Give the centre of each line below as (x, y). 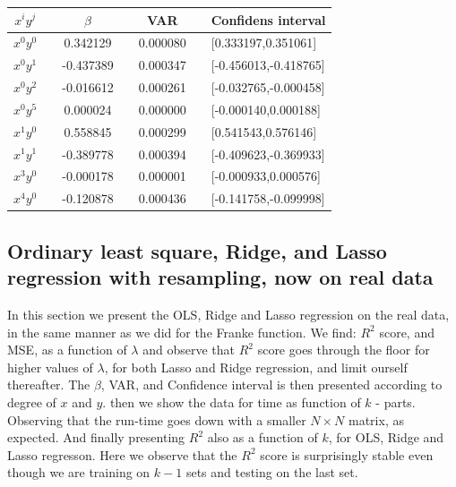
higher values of (50, 367)
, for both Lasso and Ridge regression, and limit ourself (256, 367)
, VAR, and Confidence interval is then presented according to (271, 384)
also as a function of (262, 437)
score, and (407, 332)
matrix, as (376, 419)
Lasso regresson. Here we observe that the (122, 454)
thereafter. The (49, 384)
